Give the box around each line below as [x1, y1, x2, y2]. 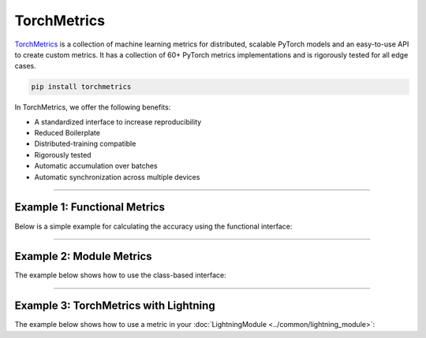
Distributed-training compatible [34, 139, 136, 149]
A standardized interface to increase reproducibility [34, 117, 202, 126]
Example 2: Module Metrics [14, 250, 153, 263]
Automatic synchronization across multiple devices [34, 172, 200, 181]
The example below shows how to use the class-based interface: [14, 270, 226, 280]
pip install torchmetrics [31, 83, 132, 91]
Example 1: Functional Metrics [14, 201, 166, 214]
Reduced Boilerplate [34, 128, 100, 138]
